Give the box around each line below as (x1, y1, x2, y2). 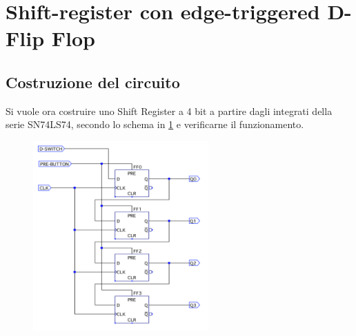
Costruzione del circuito (6, 71, 180, 92)
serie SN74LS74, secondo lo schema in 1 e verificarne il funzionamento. (6, 117, 304, 132)
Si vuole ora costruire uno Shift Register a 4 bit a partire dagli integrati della (6, 103, 333, 118)
